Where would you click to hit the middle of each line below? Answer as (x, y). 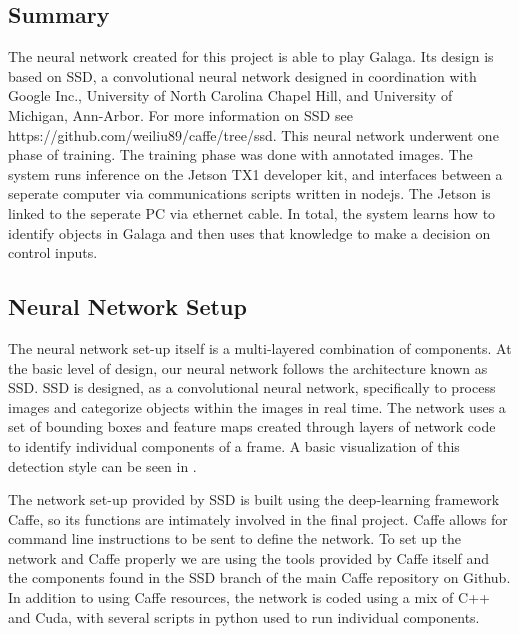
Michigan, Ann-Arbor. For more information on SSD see (180, 114)
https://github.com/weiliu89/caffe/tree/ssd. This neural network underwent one (253, 134)
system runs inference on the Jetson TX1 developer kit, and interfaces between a (255, 173)
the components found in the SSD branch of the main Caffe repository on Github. (259, 577)
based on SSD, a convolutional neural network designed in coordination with (242, 75)
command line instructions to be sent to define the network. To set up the (235, 538)
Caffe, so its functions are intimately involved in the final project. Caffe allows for (258, 518)
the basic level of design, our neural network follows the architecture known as (248, 367)
